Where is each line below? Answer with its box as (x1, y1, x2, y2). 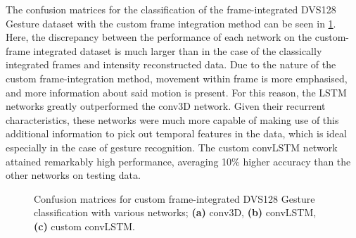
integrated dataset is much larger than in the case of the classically (33, 43, 322, 58)
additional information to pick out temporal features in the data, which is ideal (6, 126, 347, 141)
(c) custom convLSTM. (34, 218, 135, 233)
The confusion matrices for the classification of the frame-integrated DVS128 (6, 2, 336, 16)
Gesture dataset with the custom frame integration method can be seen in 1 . (6, 15, 336, 30)
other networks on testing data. (6, 168, 141, 182)
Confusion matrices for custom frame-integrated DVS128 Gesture (34, 191, 315, 206)
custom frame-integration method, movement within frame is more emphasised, (6, 70, 348, 85)
